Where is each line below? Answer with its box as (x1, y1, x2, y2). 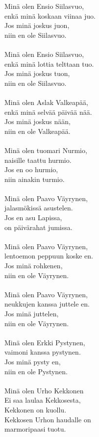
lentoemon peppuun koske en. (4, 251, 93, 261)
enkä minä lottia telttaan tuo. (4, 58, 94, 69)
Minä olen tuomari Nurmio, (4, 145, 87, 155)
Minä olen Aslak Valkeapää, (4, 97, 88, 107)
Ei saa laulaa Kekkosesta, (4, 395, 81, 405)
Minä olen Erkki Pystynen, (4, 337, 85, 347)
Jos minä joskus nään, (4, 116, 71, 127)
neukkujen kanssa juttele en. (4, 299, 90, 309)
